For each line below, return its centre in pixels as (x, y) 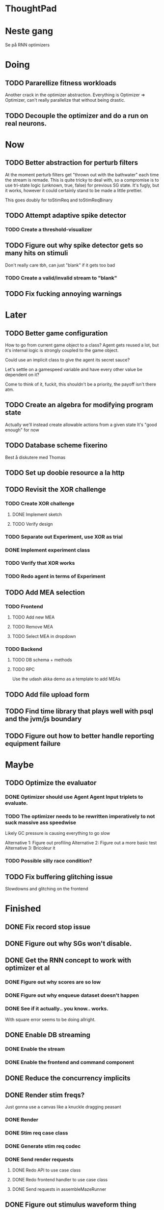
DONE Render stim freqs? (45, 1095)
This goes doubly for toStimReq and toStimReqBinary (59, 200)
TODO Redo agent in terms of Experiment (55, 577)
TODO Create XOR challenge (40, 504)
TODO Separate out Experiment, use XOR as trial (64, 537)
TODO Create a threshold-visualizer (49, 229)
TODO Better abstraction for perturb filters (72, 163)
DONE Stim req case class (37, 1132)
